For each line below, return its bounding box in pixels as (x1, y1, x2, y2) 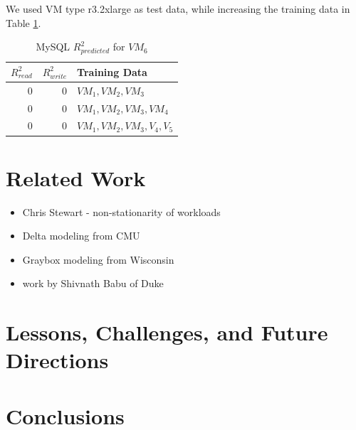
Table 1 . (6, 15, 41, 30)
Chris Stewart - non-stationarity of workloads (22, 204, 221, 219)
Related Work (6, 163, 146, 192)
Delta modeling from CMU (22, 228, 140, 243)
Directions (6, 345, 109, 375)
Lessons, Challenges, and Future (6, 318, 328, 347)
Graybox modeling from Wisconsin (22, 252, 174, 267)
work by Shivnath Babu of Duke (22, 276, 164, 291)
